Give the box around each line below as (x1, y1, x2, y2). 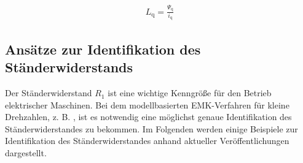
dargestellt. (5, 146, 47, 159)
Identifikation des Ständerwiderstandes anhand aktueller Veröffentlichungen (5, 134, 289, 147)
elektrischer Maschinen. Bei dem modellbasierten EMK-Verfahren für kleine (5, 98, 289, 111)
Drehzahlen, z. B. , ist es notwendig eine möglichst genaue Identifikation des (5, 110, 292, 123)
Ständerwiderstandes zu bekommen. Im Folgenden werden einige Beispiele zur (5, 122, 298, 135)
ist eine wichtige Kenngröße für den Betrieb (108, 86, 272, 99)
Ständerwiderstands (5, 58, 133, 77)
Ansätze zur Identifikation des (5, 39, 201, 58)
